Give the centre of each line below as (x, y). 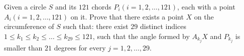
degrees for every (80, 47)
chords (101, 6)
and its (66, 6)
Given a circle (25, 6)
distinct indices (163, 26)
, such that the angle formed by (141, 36)
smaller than (23, 47)
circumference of (29, 26)
